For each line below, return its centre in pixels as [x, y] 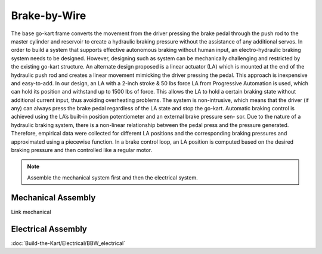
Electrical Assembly [49, 229]
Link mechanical [31, 212]
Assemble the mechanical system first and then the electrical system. [112, 177]
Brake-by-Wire [49, 16]
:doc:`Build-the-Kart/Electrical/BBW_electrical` [68, 243]
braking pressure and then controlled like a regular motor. [82, 150]
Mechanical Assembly [53, 198]
